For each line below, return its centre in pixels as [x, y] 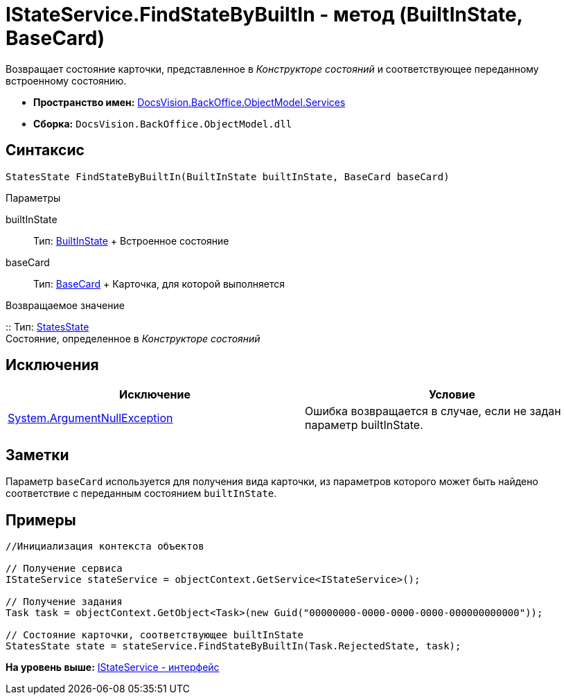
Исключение [155, 395]
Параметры [33, 198]
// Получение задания [64, 602]
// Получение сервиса [64, 569]
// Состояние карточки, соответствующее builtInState [154, 635]
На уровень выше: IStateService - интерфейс [113, 667]
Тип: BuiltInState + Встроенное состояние [131, 240]
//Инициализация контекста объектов [105, 546]
